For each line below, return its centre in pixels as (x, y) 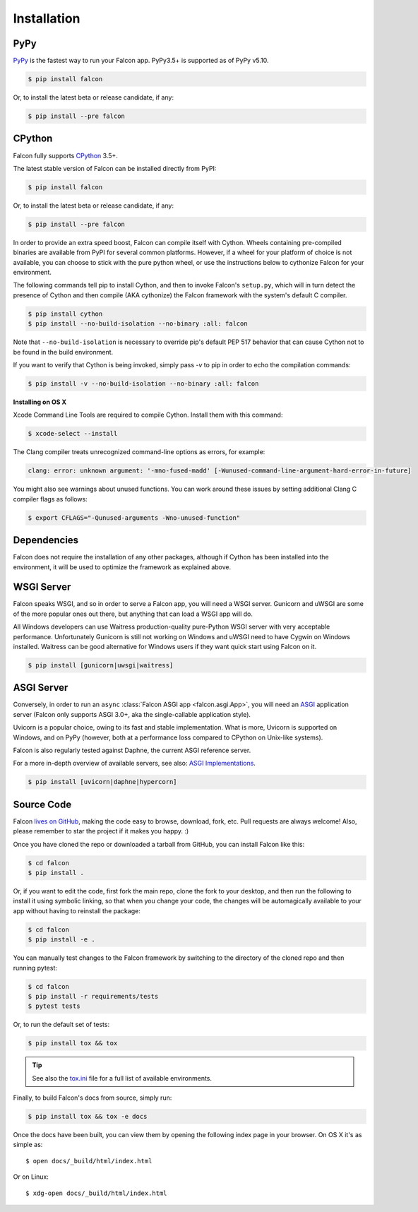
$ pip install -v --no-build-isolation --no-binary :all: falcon (143, 384)
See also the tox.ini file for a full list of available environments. (122, 1078)
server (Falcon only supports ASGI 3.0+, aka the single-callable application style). (132, 714)
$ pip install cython (65, 314)
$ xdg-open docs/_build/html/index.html (96, 1193)
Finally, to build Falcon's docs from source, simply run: (92, 1098)
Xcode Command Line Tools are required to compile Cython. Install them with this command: (148, 415)
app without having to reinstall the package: (77, 910)
